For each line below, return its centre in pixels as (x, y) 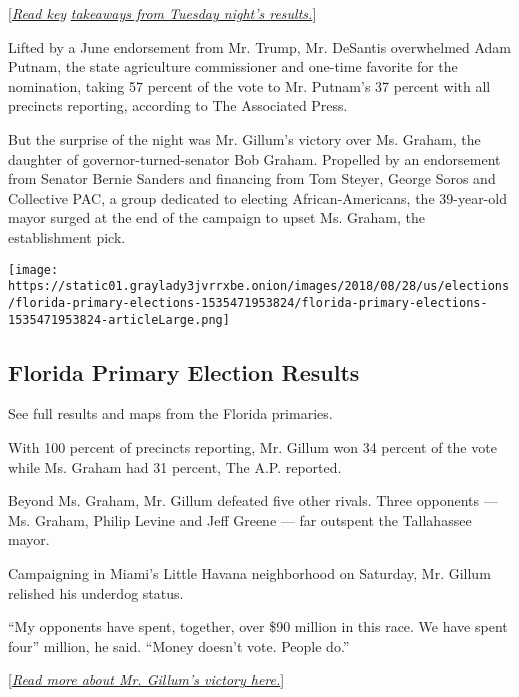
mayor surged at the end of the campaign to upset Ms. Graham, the (216, 217)
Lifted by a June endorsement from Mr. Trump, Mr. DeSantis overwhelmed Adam (260, 46)
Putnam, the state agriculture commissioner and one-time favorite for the (233, 66)
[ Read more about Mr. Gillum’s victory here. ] (146, 679)
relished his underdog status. (96, 592)
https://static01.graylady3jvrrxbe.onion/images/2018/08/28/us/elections (259, 286)
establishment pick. (67, 236)
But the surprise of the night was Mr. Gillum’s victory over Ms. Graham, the (244, 138)
